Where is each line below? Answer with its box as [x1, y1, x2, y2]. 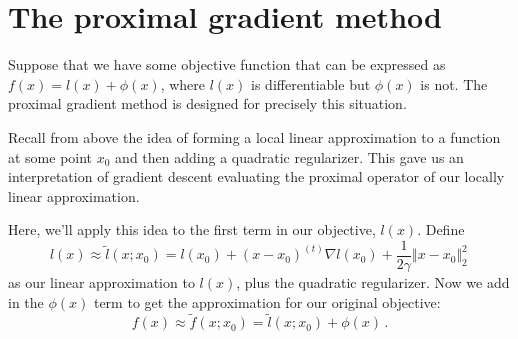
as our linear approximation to [8, 271, 195, 292]
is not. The [420, 73, 488, 94]
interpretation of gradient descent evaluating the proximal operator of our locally [8, 166, 505, 187]
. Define [417, 219, 465, 240]
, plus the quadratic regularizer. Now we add [236, 271, 510, 292]
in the [8, 291, 44, 312]
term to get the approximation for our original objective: [93, 291, 441, 312]
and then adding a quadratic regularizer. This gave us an [115, 146, 464, 167]
